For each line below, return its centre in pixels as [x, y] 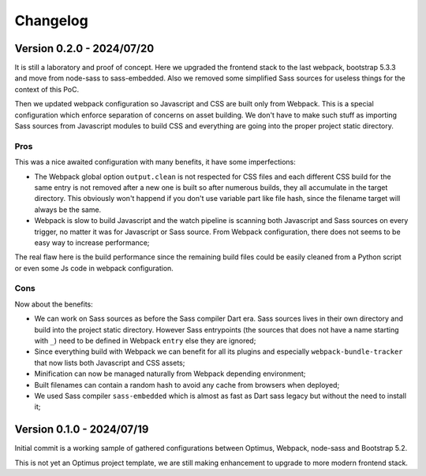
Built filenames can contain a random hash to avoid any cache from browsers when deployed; [187, 385]
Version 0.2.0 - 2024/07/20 [84, 48]
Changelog [51, 20]
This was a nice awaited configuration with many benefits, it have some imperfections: [155, 162]
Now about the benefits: [54, 304]
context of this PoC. [47, 89]
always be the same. [68, 210]
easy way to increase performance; [92, 242]
